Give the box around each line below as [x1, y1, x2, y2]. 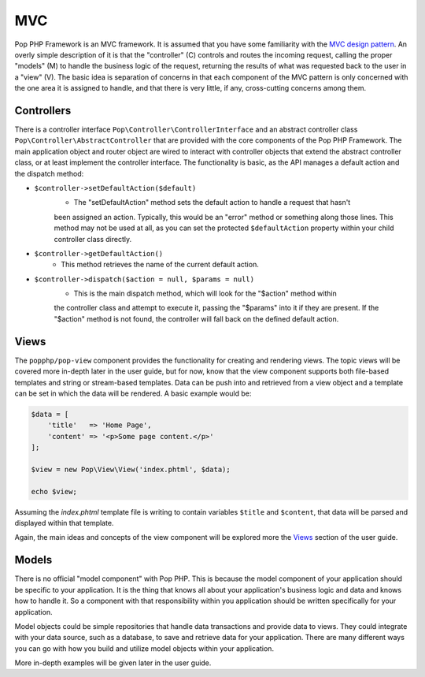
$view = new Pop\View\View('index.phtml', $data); [31, 465, 231, 474]
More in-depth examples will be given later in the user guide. [14, 658, 212, 668]
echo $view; [31, 487, 78, 496]
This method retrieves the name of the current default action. [61, 260, 259, 270]
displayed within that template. [14, 519, 114, 528]
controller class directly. [54, 234, 132, 244]
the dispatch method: [14, 169, 84, 178]
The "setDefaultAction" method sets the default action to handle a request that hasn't [73, 198, 351, 207]
